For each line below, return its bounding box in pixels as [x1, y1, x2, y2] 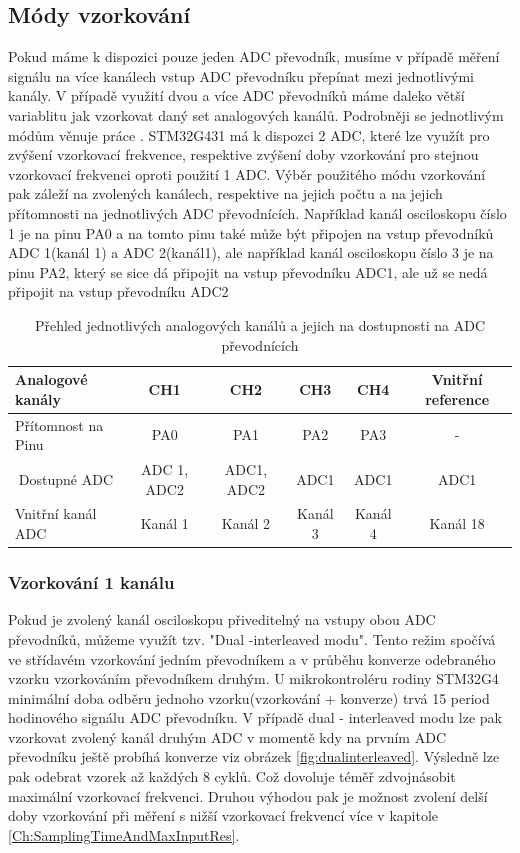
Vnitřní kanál [15, 503, 97, 524]
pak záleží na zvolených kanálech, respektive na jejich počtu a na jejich [8, 183, 443, 204]
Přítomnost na [15, 414, 104, 435]
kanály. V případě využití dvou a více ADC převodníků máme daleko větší [8, 85, 465, 106]
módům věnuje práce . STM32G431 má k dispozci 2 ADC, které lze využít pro [8, 124, 490, 145]
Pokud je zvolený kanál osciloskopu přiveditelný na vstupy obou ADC [8, 609, 436, 630]
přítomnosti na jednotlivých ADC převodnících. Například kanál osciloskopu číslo [8, 202, 507, 223]
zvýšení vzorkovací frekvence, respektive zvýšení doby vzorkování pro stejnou [8, 144, 479, 165]
